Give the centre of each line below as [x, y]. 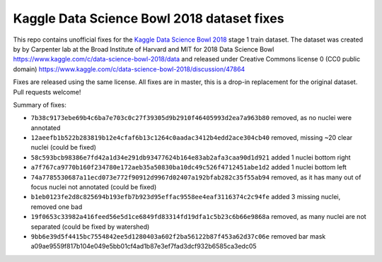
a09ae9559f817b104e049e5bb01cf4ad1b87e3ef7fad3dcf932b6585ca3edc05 [144, 246]
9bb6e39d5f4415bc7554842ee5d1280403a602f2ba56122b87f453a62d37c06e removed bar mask [178, 236]
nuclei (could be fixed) [64, 148]
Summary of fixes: [40, 105]
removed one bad [57, 207]
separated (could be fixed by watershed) [90, 227]
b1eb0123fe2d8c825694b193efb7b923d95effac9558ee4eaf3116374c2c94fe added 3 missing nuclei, [186, 197]
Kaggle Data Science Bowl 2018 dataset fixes [149, 18]
